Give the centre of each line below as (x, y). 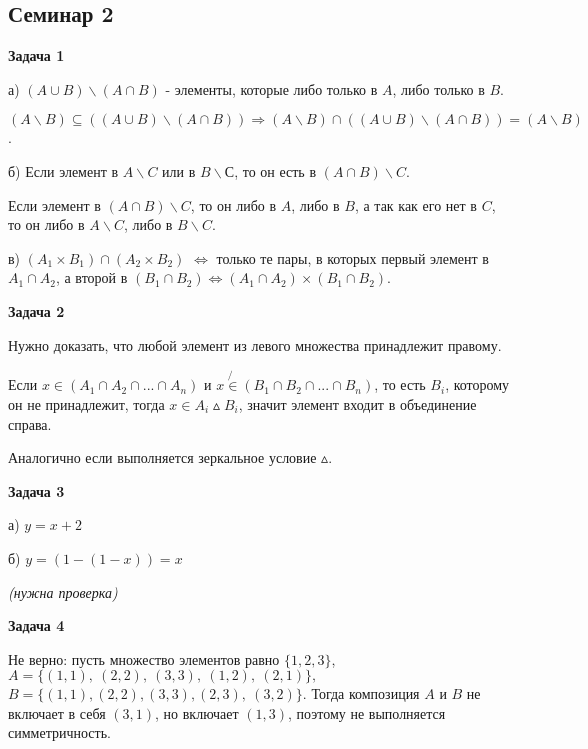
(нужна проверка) (63, 591)
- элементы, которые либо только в (271, 88)
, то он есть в (275, 170)
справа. (30, 423)
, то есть (400, 384)
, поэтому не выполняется (367, 712)
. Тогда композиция (361, 693)
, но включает (197, 712)
